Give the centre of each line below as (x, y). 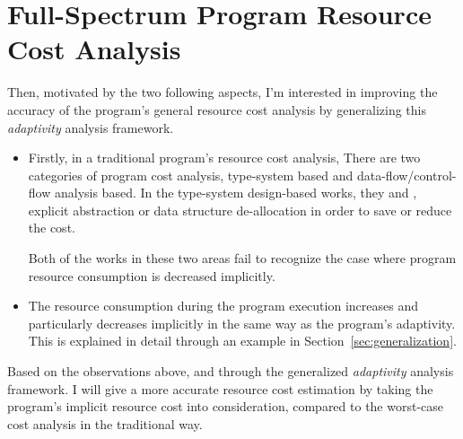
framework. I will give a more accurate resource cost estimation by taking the (220, 388)
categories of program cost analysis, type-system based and (191, 175)
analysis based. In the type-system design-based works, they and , (236, 193)
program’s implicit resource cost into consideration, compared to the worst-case (226, 406)
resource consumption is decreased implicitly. (152, 275)
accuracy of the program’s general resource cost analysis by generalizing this (217, 109)
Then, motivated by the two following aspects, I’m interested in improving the (223, 92)
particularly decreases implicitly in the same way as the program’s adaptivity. (242, 323)
